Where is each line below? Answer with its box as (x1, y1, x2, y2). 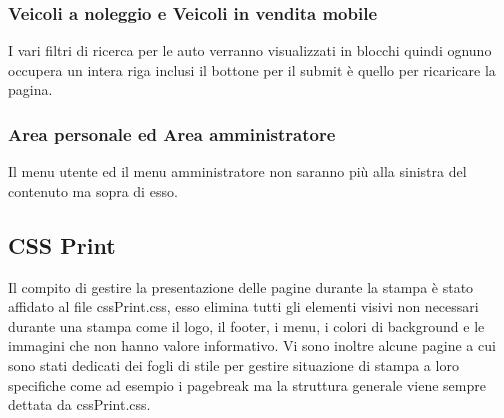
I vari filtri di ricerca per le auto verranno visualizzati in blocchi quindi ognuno (8, 40, 492, 61)
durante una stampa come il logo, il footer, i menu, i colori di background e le (8, 315, 485, 336)
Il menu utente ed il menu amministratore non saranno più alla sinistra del (8, 161, 467, 182)
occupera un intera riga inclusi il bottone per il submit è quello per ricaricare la (8, 59, 496, 80)
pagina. (8, 79, 53, 100)
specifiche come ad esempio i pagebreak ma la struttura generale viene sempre (8, 374, 486, 395)
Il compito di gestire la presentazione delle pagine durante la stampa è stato (8, 276, 474, 297)
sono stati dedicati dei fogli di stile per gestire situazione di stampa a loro (8, 354, 459, 375)
